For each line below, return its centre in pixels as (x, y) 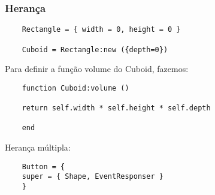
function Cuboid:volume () (75, 88)
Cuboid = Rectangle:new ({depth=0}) (95, 49)
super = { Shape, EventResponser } (93, 177)
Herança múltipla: (38, 147)
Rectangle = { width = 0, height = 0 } (101, 30)
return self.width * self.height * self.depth (116, 108)
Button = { (43, 166)
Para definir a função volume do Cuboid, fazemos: (97, 69)
